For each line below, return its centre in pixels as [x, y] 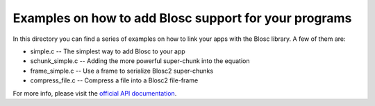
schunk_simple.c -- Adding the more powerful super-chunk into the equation [140, 61]
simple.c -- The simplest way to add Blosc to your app [108, 51]
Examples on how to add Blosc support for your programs [182, 18]
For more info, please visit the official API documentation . [95, 93]
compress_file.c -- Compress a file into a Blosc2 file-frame [114, 80]
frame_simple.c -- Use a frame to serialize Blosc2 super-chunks [122, 71]
